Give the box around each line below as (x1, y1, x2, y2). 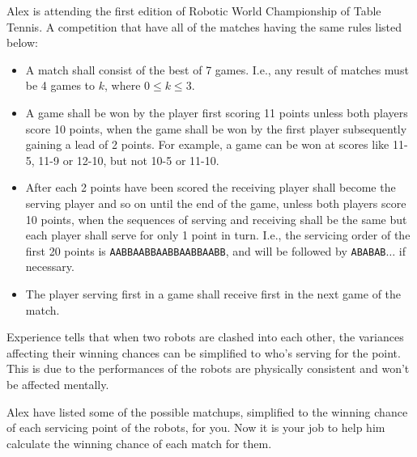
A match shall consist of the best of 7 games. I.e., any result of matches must (25, 61, 409, 78)
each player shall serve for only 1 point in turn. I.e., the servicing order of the (25, 226, 411, 243)
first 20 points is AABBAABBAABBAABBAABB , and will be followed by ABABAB (25, 242, 386, 259)
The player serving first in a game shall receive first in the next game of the (25, 285, 402, 302)
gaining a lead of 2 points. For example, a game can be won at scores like (25, 136, 389, 153)
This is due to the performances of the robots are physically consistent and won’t (6, 360, 410, 377)
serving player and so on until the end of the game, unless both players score (25, 194, 406, 211)
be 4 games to (25, 77, 96, 94)
